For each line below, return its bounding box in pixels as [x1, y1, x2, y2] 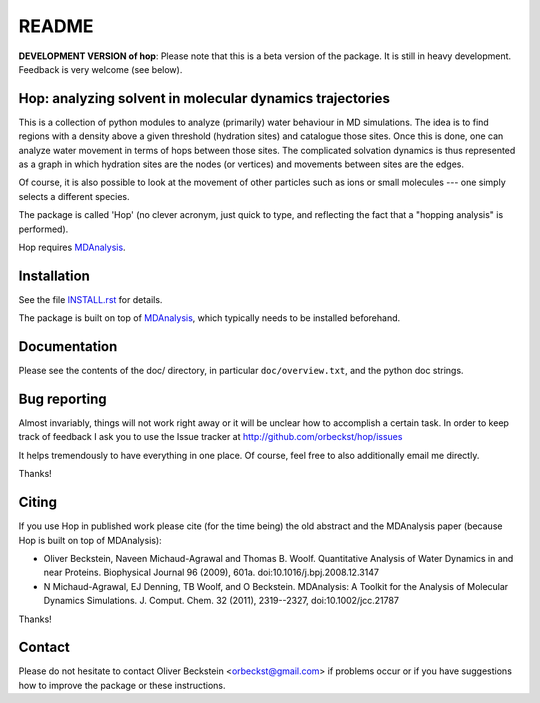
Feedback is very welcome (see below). [18, 63, 183, 75]
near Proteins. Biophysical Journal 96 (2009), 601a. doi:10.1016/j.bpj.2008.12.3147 [43, 566, 380, 579]
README [18, 15, 94, 37]
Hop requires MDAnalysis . [18, 241, 126, 253]
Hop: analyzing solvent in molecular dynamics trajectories [18, 90, 390, 107]
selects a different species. [18, 190, 130, 202]
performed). [18, 223, 69, 235]
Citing [18, 494, 57, 511]
